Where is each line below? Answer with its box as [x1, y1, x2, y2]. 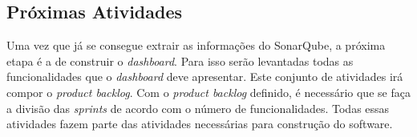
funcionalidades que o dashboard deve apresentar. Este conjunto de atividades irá [6, 68, 403, 85]
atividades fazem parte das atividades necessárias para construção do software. [6, 115, 393, 132]
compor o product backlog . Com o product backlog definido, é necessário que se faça [6, 83, 411, 100]
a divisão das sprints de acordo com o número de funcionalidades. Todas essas [6, 99, 390, 116]
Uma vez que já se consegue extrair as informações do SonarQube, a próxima [6, 37, 386, 54]
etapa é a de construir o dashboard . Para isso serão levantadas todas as [6, 52, 354, 69]
